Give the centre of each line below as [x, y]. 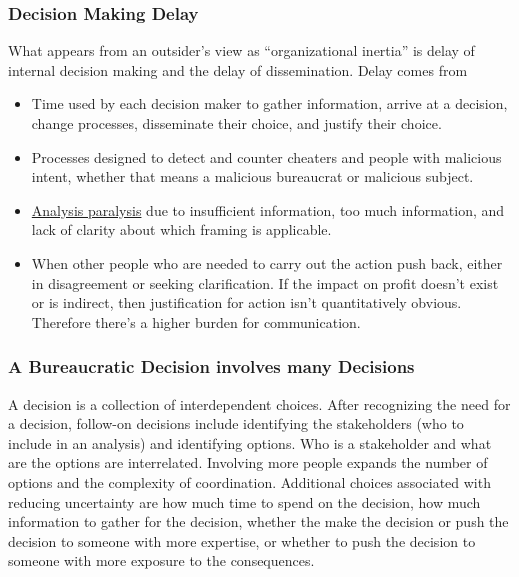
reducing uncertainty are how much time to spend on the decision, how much [244, 501]
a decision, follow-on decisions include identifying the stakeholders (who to [236, 423]
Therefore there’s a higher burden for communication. [196, 321]
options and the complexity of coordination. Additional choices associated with [249, 481]
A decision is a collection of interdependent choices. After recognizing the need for [259, 403]
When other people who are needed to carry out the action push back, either [267, 262]
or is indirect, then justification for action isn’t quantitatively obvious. [246, 302]
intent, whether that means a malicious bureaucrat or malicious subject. [252, 176]
